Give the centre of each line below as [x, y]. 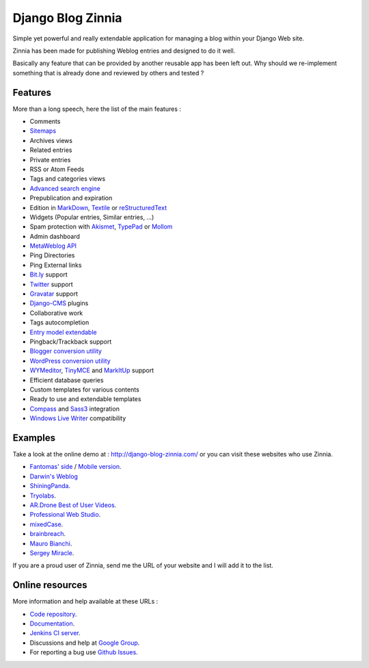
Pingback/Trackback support [71, 342]
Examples [34, 438]
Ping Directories [52, 255]
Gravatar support [54, 294]
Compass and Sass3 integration [74, 409]
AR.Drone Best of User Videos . [73, 505]
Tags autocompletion [59, 322]
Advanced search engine [65, 188]
